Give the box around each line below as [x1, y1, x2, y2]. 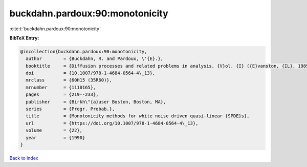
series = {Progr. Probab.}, [26, 106, 115, 112]
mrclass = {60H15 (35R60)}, [26, 77, 113, 83]
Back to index [9, 155, 38, 161]
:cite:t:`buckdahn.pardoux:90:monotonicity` [9, 26, 101, 32]
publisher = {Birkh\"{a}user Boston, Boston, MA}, [26, 99, 166, 105]
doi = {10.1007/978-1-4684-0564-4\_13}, [26, 70, 156, 76]
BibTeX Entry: [9, 35, 39, 41]
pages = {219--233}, [26, 92, 99, 97]
